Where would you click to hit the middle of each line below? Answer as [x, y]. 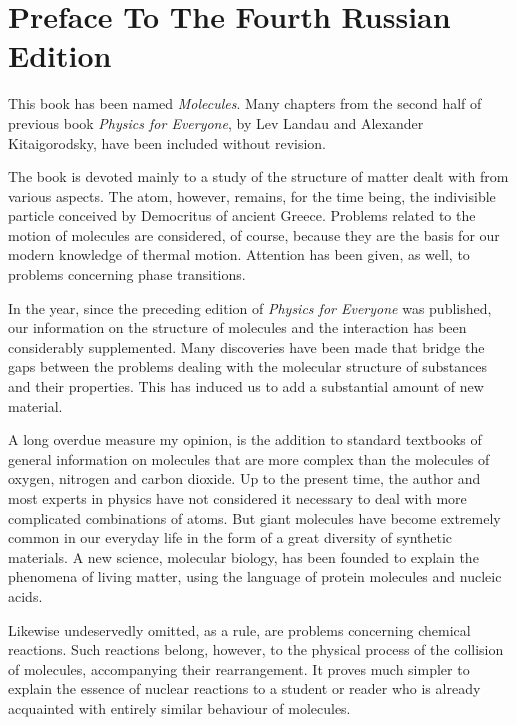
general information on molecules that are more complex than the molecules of [249, 458]
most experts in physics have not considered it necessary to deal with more [237, 498]
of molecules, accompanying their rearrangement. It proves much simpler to [239, 668]
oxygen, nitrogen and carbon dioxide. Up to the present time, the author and [244, 478]
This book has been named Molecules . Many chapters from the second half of [245, 103]
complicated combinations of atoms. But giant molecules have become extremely [254, 517]
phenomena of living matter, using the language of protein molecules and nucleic [255, 576]
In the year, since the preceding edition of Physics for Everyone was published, [250, 307]
